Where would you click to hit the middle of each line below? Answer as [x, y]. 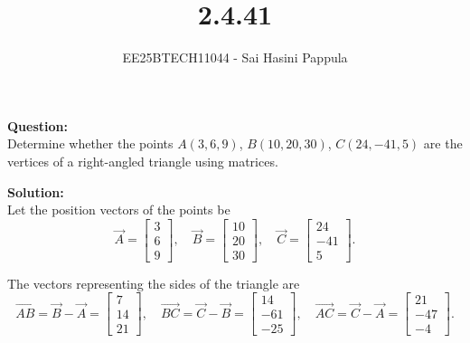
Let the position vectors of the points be [119, 210]
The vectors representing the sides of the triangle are [154, 283]
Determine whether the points [90, 143]
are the [443, 143]
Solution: [36, 191]
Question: [38, 125]
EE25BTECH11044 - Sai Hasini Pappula [235, 57]
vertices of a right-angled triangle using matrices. [143, 161]
